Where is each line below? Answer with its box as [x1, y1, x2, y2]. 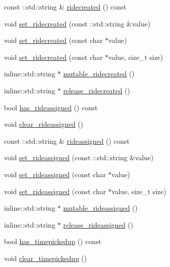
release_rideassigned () [63, 219, 133, 230]
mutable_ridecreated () [63, 68, 135, 79]
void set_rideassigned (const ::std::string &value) [4, 152, 154, 163]
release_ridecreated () [63, 85, 130, 95]
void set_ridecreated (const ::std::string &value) [4, 18, 151, 28]
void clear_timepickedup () [4, 253, 87, 263]
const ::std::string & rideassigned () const [4, 135, 130, 146]
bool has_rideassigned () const [4, 102, 98, 112]
